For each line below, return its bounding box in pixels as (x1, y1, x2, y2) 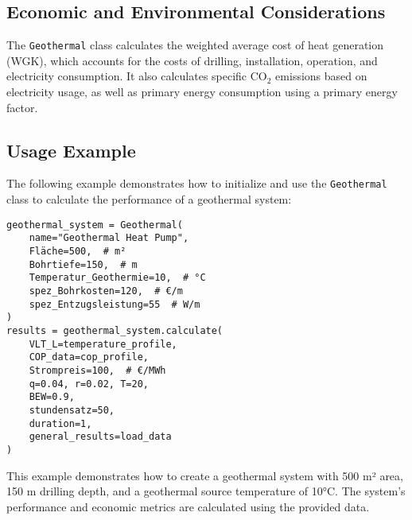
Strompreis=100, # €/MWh (29, 364, 166, 376)
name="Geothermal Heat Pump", (29, 232, 189, 244)
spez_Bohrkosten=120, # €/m (29, 285, 183, 297)
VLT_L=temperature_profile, (29, 338, 177, 350)
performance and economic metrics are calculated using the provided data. (6, 498, 370, 514)
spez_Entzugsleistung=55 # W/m (29, 298, 200, 310)
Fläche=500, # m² (29, 246, 126, 257)
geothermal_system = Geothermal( (6, 219, 183, 231)
